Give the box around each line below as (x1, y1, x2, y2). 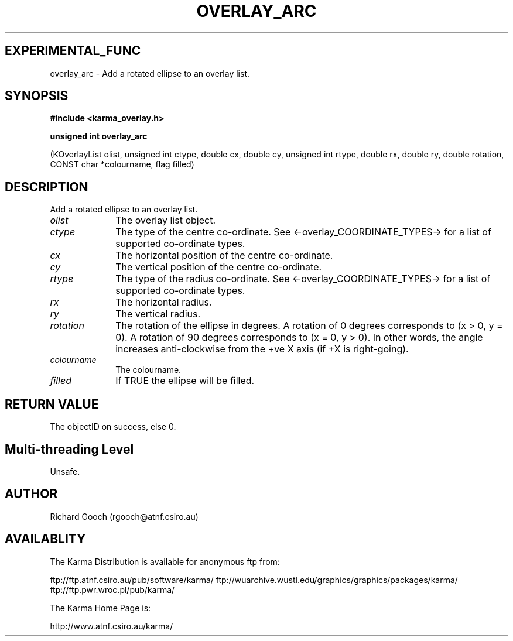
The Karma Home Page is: (50, 602, 151, 613)
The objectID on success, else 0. (50, 421, 176, 432)
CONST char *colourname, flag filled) (50, 159, 194, 170)
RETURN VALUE (5, 396, 99, 412)
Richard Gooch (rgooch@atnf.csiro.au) (50, 511, 199, 522)
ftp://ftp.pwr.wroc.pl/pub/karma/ (50, 584, 175, 595)
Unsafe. (50, 466, 80, 477)
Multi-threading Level (5, 441, 134, 457)
